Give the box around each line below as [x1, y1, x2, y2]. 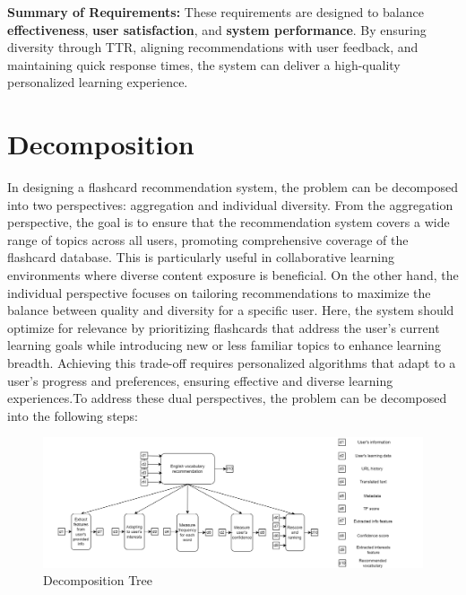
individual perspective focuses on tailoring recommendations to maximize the [7, 283, 431, 302]
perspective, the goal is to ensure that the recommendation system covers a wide [7, 213, 450, 232]
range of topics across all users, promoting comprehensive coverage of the [7, 230, 409, 249]
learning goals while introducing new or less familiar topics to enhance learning [7, 336, 441, 354]
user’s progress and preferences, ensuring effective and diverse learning [7, 371, 393, 389]
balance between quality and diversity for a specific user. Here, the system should [7, 301, 454, 319]
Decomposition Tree [43, 571, 153, 590]
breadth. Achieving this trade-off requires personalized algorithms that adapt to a [7, 354, 456, 372]
